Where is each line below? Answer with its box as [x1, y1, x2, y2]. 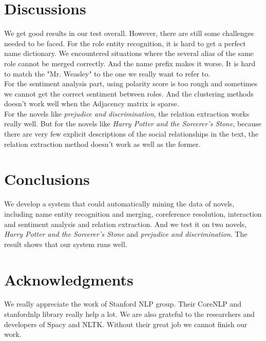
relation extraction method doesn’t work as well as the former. [4, 138, 201, 149]
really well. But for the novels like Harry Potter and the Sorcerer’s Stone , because [4, 118, 262, 129]
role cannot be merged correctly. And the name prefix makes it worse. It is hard [4, 58, 256, 68]
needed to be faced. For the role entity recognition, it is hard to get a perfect [4, 37, 246, 48]
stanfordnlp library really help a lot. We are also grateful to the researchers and [4, 309, 255, 319]
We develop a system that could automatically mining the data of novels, [4, 198, 235, 209]
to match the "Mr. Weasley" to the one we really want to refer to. [4, 68, 211, 79]
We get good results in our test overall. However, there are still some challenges [4, 28, 254, 39]
